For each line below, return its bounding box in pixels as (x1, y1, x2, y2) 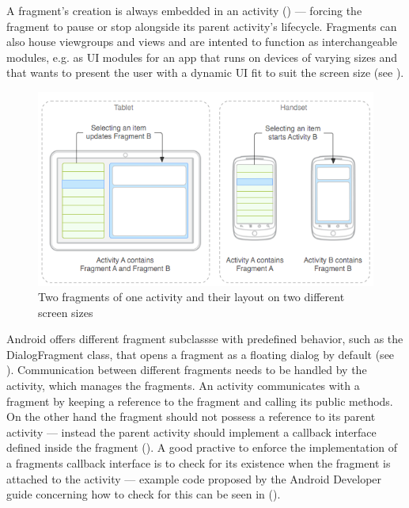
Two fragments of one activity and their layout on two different (38, 288, 345, 305)
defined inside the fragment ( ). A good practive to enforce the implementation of (6, 439, 398, 456)
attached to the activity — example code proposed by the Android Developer (6, 470, 382, 487)
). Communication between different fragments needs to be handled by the (6, 361, 367, 378)
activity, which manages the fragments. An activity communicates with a (6, 377, 360, 394)
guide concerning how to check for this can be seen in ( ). (6, 486, 281, 502)
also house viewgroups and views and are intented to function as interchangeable (6, 33, 398, 50)
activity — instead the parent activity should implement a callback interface (6, 423, 377, 440)
